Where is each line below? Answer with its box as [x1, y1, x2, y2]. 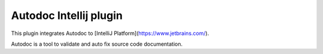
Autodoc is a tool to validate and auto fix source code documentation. [11, 40, 183, 47]
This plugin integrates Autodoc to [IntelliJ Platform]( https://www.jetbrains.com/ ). [11, 30, 209, 37]
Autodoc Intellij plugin [11, 9, 123, 22]
